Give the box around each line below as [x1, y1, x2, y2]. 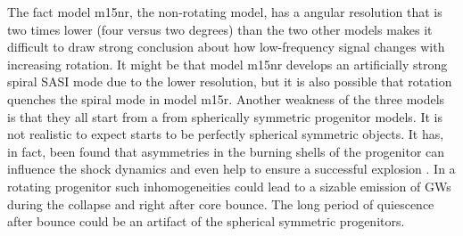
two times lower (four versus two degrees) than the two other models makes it [7, 20, 433, 38]
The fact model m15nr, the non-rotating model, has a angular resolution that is [7, 3, 442, 20]
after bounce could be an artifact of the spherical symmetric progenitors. [7, 212, 405, 231]
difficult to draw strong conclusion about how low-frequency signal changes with [7, 37, 445, 56]
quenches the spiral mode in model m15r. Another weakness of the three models [7, 89, 445, 108]
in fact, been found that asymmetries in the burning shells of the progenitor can [7, 142, 445, 160]
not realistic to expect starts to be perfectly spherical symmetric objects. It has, [7, 125, 444, 143]
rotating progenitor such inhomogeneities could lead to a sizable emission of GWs [7, 176, 451, 195]
